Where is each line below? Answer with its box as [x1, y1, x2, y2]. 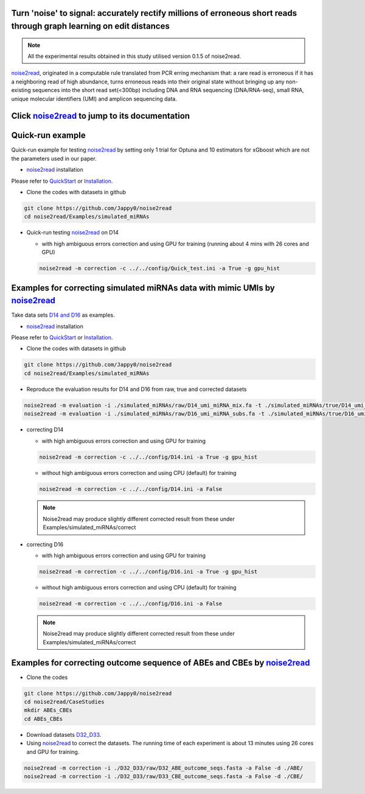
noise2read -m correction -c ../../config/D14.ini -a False [39, 485, 223, 493]
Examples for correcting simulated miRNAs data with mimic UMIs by [11, 283, 275, 293]
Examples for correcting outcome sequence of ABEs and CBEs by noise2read [11, 658, 310, 668]
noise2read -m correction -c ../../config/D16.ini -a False [39, 600, 223, 607]
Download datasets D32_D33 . [26, 731, 102, 738]
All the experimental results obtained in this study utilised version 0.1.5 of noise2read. [27, 52, 242, 60]
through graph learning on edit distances [11, 21, 170, 32]
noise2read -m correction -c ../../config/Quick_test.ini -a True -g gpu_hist [39, 265, 280, 272]
